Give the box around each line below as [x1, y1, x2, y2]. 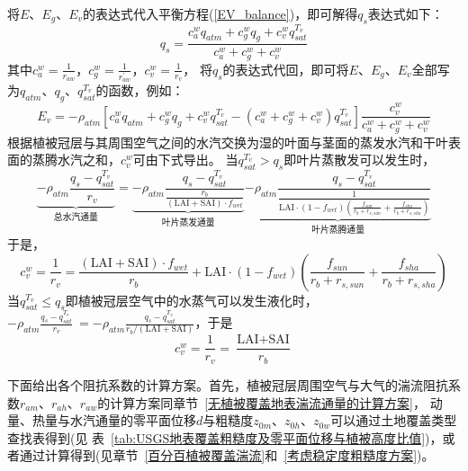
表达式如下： [367, 4, 444, 22]
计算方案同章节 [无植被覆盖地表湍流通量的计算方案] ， [110, 393, 426, 412]
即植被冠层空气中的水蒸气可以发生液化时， [65, 290, 318, 309]
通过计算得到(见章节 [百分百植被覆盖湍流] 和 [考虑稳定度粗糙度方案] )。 [19, 446, 435, 465]
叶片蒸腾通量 [311, 226, 364, 235]
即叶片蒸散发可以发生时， [283, 150, 436, 169]
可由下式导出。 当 [132, 150, 238, 169]
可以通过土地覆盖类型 [330, 411, 457, 430]
